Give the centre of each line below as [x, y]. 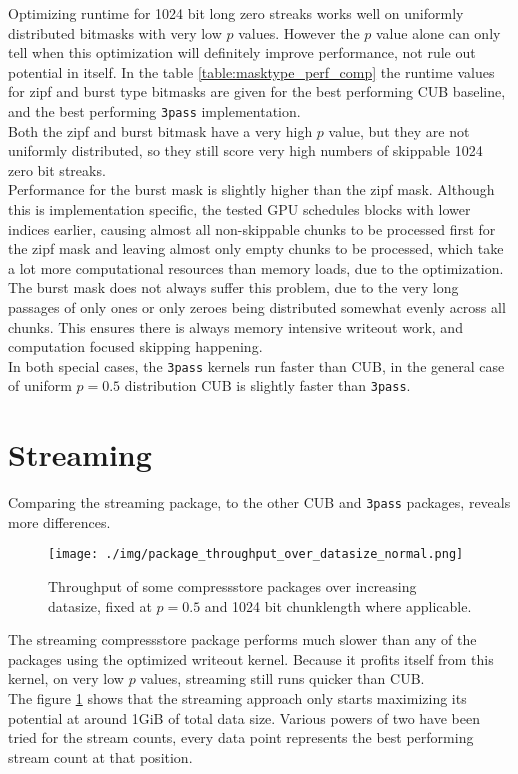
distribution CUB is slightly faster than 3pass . [267, 385]
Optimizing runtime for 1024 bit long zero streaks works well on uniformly [236, 13]
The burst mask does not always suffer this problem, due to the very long [233, 287]
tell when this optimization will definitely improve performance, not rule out [242, 52]
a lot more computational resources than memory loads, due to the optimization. [256, 267]
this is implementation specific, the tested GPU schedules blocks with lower [239, 209]
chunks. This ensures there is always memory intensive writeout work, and [235, 326]
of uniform [40, 385]
